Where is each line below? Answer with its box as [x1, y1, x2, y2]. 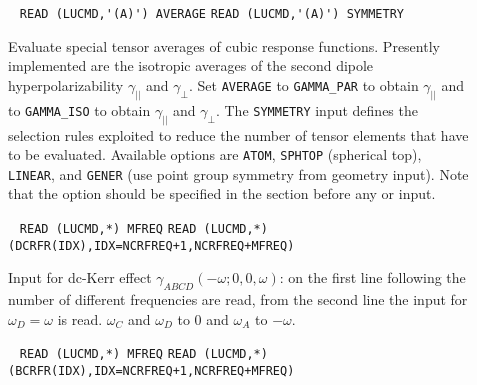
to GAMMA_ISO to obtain [8, 99, 151, 120]
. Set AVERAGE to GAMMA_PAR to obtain [188, 74, 419, 95]
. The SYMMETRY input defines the [215, 99, 418, 120]
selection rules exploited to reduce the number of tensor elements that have [8, 124, 469, 145]
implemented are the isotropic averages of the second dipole [8, 55, 374, 76]
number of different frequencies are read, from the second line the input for [8, 289, 468, 310]
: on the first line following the [279, 267, 466, 288]
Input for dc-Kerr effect [8, 267, 152, 288]
